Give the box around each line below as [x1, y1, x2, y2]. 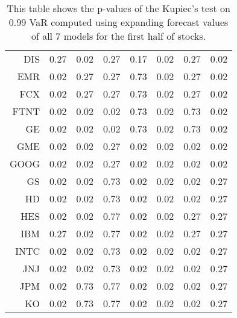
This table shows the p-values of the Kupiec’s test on [7, 1, 230, 15]
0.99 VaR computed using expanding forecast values [8, 15, 229, 29]
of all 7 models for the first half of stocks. [31, 29, 206, 43]
